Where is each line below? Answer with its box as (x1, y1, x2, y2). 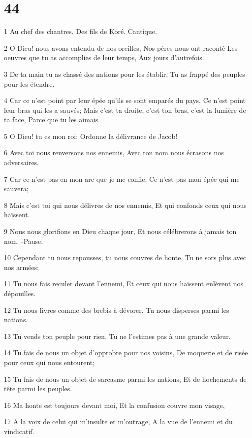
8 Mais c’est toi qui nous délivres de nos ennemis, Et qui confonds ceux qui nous (4, 200, 247, 210)
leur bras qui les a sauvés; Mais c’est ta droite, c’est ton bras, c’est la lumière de (4, 104, 246, 115)
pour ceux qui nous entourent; (4, 357, 95, 367)
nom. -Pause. (4, 236, 43, 246)
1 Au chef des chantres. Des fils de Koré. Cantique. (4, 26, 157, 36)
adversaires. (4, 157, 39, 168)
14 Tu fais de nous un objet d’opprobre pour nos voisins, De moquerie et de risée (4, 347, 248, 358)
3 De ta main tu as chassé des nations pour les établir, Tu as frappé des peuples (4, 68, 245, 79)
